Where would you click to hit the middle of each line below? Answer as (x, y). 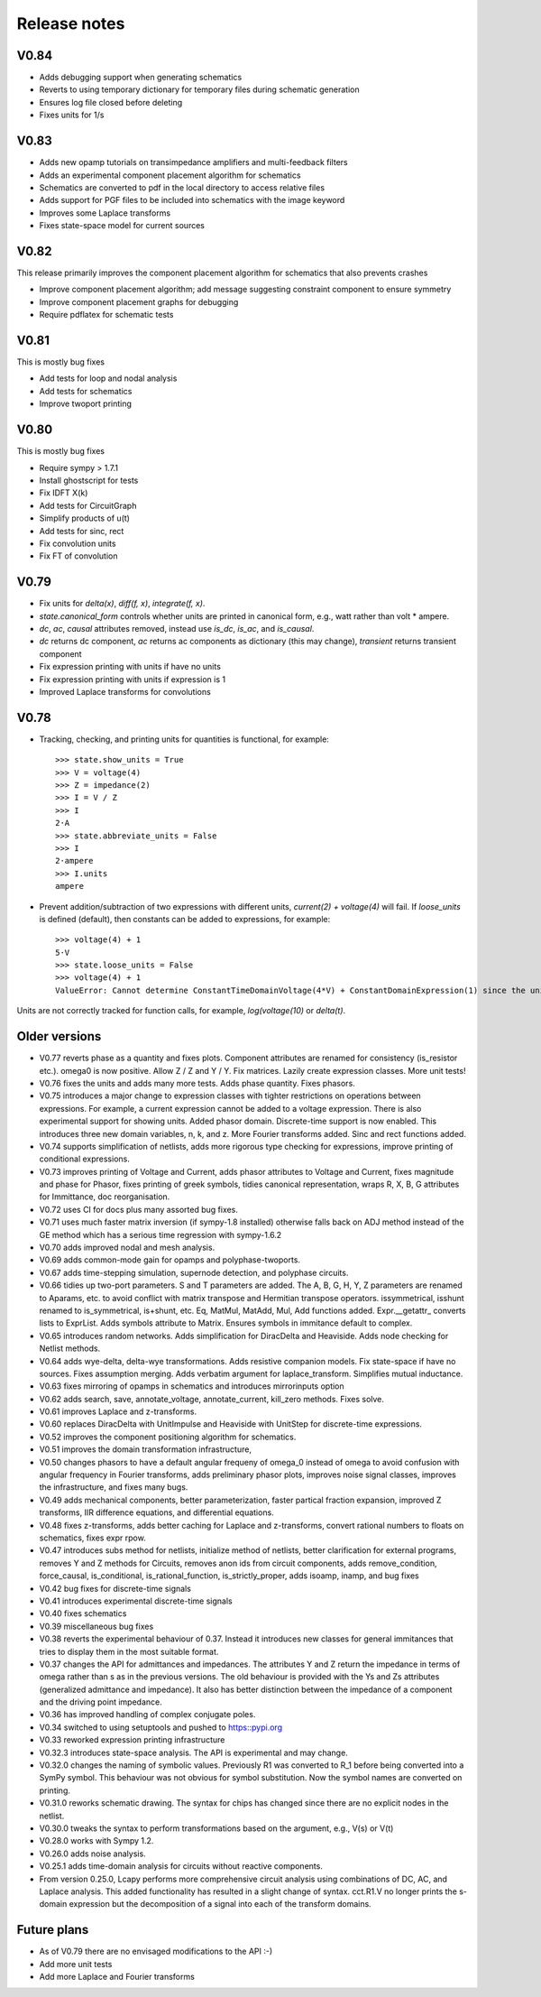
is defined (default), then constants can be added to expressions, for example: (185, 919)
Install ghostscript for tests (89, 480)
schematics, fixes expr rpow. (92, 1538)
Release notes (71, 23)
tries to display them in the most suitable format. (129, 1651)
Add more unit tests (76, 1964)
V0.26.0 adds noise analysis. (92, 1854)
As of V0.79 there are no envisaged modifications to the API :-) (156, 1951)
